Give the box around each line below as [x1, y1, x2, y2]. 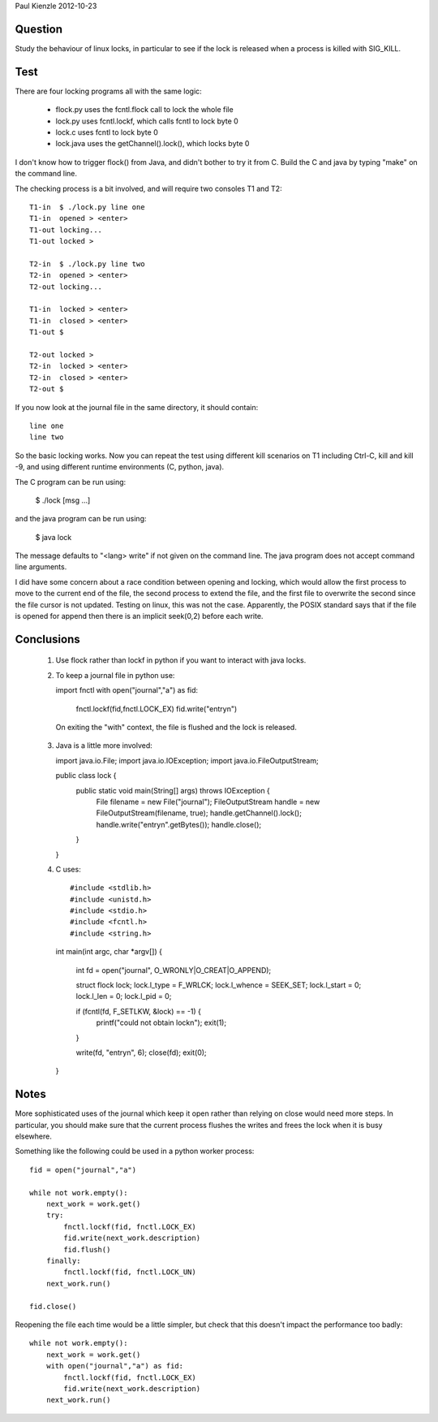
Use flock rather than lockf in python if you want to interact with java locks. [55, 655, 307, 665]
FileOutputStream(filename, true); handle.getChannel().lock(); [96, 808, 302, 818]
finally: [45, 1256, 81, 1265]
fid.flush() [63, 1245, 111, 1254]
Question [15, 22, 62, 36]
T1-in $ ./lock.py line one [29, 202, 145, 211]
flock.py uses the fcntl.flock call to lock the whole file [55, 105, 234, 115]
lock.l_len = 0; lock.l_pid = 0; [75, 992, 172, 1001]
